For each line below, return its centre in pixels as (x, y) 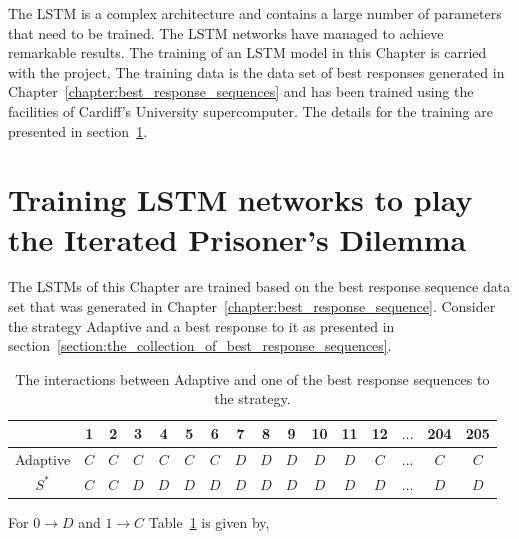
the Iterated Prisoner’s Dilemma (237, 238)
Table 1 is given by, (209, 521)
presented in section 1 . (78, 130)
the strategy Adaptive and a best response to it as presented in (201, 325)
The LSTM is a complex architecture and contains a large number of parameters (255, 13)
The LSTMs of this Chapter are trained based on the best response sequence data (259, 286)
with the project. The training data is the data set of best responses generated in (256, 71)
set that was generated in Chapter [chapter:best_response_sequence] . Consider (252, 306)
